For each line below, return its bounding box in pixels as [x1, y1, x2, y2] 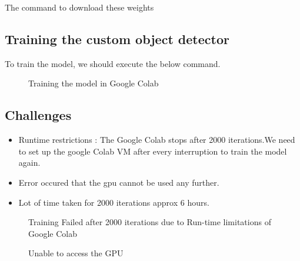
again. [18, 156, 41, 169]
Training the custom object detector [5, 29, 229, 48]
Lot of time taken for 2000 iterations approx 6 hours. [18, 196, 209, 208]
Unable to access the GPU [28, 247, 124, 259]
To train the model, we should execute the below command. [5, 57, 221, 69]
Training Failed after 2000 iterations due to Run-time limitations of [28, 216, 271, 228]
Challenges [5, 106, 72, 124]
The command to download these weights [5, 1, 154, 13]
